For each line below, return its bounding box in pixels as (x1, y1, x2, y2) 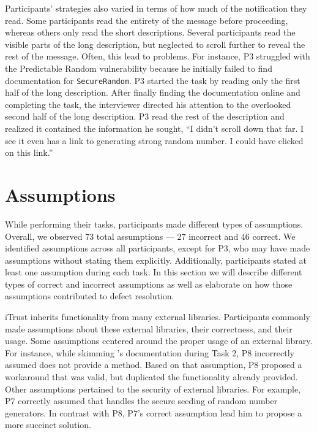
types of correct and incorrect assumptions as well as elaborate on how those (5, 277, 293, 290)
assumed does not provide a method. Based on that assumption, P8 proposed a (5, 358, 302, 371)
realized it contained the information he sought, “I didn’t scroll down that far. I (5, 122, 304, 134)
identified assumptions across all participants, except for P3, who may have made (5, 242, 310, 255)
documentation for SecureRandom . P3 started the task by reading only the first (5, 74, 300, 86)
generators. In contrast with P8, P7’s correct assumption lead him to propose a (5, 406, 302, 419)
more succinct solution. (5, 418, 91, 431)
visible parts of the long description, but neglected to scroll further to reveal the (5, 37, 305, 50)
